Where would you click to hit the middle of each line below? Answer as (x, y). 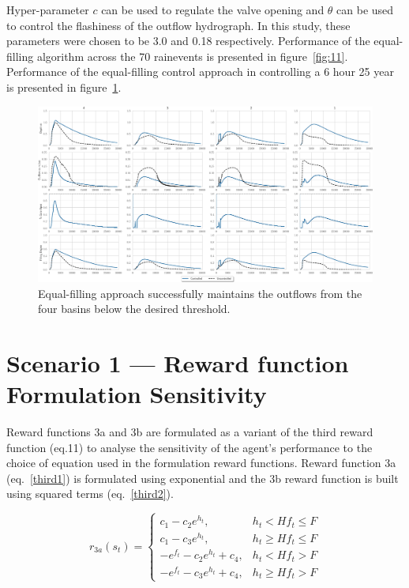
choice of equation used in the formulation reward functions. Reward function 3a (201, 463)
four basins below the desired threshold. (134, 309)
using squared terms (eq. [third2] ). (90, 494)
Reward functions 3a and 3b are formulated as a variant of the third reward (190, 432)
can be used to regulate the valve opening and (213, 9)
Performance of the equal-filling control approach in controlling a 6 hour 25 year (200, 72)
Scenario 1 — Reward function (178, 362)
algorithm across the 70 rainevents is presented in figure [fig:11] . (192, 56)
